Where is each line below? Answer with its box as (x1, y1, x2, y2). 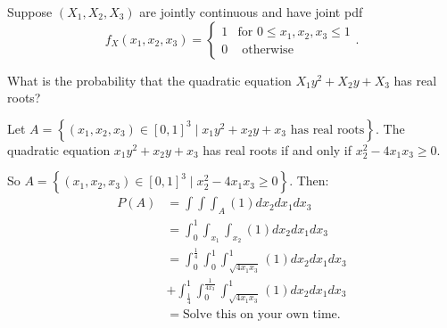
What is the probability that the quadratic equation (7, 70, 292, 89)
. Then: (289, 171, 329, 190)
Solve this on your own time (183, 307, 337, 321)
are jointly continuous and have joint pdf (139, 3, 363, 20)
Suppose (7, 3, 53, 20)
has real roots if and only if (203, 140, 352, 159)
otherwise (242, 43, 294, 56)
